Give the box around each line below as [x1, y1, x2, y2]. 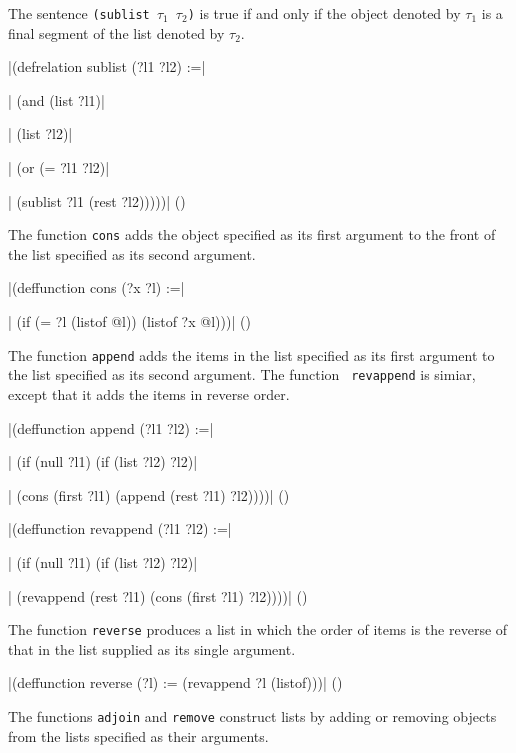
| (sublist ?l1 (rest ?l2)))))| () [8, 190, 186, 211]
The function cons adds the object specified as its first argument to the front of [8, 224, 496, 245]
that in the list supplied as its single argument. [8, 638, 296, 659]
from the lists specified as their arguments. [8, 725, 269, 746]
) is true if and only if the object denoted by [187, 3, 461, 23]
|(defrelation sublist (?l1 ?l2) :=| [8, 56, 206, 77]
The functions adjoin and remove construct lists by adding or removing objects [8, 705, 497, 726]
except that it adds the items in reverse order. [8, 383, 290, 404]
